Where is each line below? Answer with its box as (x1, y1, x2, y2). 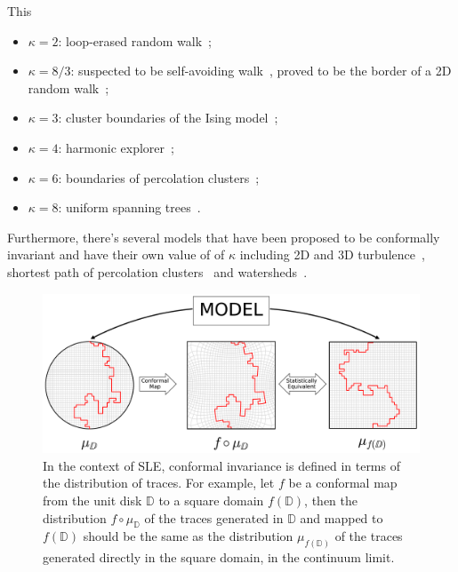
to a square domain (158, 491, 264, 510)
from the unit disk (43, 491, 142, 510)
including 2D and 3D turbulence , (239, 245, 425, 264)
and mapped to (300, 508, 383, 527)
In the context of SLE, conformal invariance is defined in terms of (43, 456, 400, 474)
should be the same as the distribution (83, 527, 293, 545)
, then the (304, 491, 358, 510)
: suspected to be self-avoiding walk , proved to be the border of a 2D (70, 61, 452, 80)
